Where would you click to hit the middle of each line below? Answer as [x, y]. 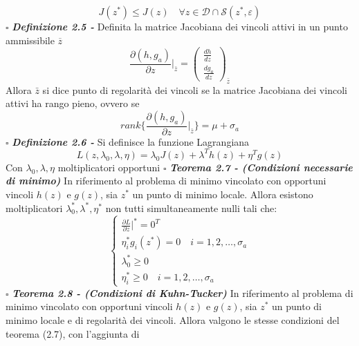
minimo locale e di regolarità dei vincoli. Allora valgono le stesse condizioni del [173, 320]
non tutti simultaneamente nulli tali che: [191, 208]
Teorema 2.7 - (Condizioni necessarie [261, 167]
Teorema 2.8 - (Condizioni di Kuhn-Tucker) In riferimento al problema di [183, 292]
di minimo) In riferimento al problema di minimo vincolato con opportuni [166, 181]
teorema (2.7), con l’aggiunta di [73, 333]
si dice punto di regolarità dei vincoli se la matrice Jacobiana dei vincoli [195, 89]
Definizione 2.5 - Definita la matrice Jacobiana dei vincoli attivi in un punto [180, 26]
